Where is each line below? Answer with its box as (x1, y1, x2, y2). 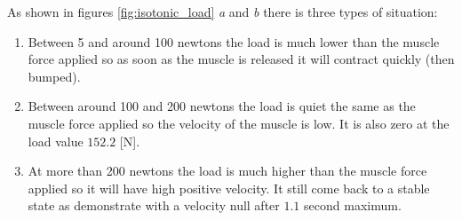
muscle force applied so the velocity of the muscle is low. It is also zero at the (28, 114, 450, 132)
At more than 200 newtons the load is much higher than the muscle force (28, 161, 427, 180)
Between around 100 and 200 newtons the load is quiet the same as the (28, 97, 416, 115)
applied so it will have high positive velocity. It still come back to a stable (28, 178, 430, 197)
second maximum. (304, 196, 402, 215)
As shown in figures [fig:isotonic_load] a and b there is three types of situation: (7, 3, 438, 20)
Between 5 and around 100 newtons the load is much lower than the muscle (28, 32, 440, 51)
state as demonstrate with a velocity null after (28, 196, 280, 215)
